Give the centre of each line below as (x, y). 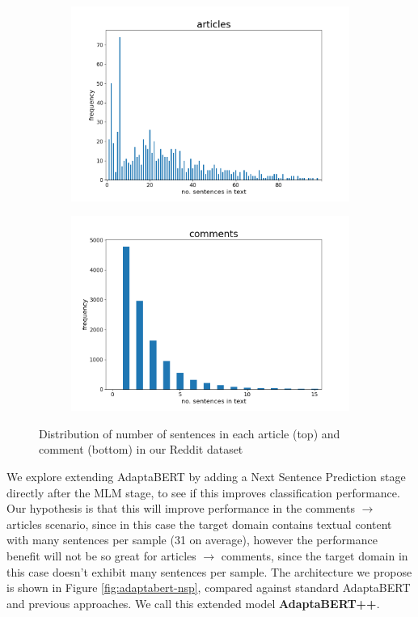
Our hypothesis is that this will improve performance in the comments (181, 508)
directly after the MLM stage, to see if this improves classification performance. (203, 492)
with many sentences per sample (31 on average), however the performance (192, 540)
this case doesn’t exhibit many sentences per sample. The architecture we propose (209, 571)
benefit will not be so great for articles (101, 555)
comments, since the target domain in (315, 555)
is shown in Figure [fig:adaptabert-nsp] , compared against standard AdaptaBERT (209, 587)
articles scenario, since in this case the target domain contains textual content (199, 524)
